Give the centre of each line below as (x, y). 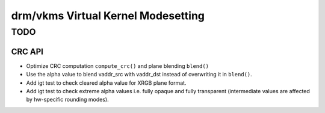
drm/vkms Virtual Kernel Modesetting (108, 16)
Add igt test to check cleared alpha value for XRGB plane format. (106, 83)
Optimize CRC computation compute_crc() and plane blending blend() (118, 66)
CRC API (27, 51)
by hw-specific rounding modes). (67, 100)
